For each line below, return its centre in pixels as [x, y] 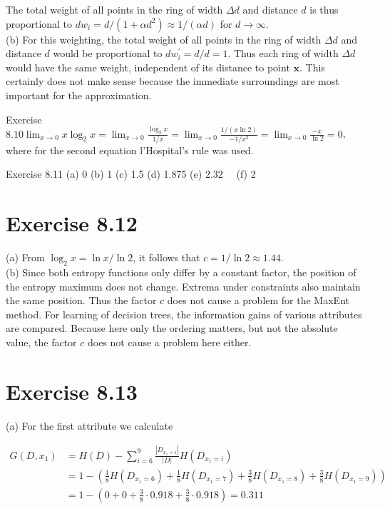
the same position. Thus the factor [81, 300]
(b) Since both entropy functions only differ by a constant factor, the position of [181, 272]
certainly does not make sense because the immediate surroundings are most [173, 81]
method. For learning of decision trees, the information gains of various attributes [184, 314]
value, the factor [41, 342]
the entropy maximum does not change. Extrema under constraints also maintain [183, 286]
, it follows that [166, 257]
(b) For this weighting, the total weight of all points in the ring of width [164, 39]
